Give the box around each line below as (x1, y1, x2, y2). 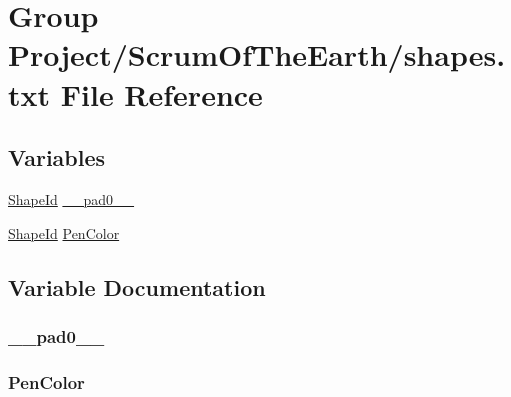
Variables (8, 142, 106, 173)
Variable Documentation (8, 271, 266, 302)
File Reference (60, 73, 263, 114)
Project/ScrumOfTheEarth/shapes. (8, 34, 506, 75)
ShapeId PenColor (8, 222, 120, 243)
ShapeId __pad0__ (8, 188, 135, 209)
